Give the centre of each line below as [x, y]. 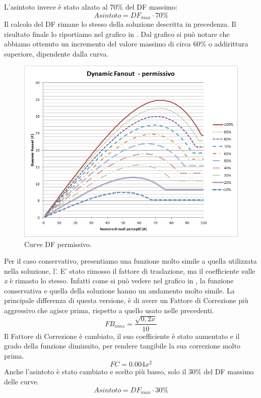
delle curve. [22, 381]
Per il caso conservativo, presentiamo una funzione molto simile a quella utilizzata [130, 261]
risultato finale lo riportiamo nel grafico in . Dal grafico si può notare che [117, 34]
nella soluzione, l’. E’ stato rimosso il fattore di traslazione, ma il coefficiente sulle [130, 270]
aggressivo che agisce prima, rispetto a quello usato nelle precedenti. [109, 310]
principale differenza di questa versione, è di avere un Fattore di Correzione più [126, 300]
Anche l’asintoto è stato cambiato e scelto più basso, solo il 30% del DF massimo [129, 371]
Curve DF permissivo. [58, 244]
